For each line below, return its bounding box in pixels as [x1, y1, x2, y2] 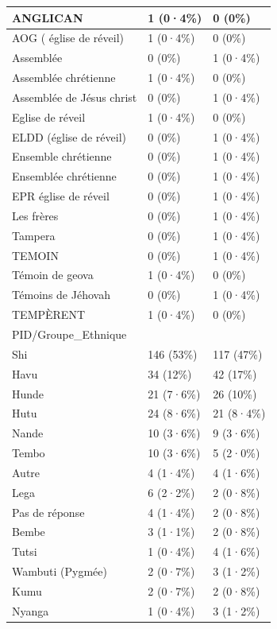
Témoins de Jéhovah [12, 286, 110, 303]
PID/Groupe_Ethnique [12, 326, 127, 342]
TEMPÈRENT [12, 306, 85, 323]
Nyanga [12, 602, 49, 619]
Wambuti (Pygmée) [12, 563, 107, 580]
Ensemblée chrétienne [12, 168, 117, 184]
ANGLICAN [12, 9, 83, 25]
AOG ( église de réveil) [12, 29, 124, 46]
